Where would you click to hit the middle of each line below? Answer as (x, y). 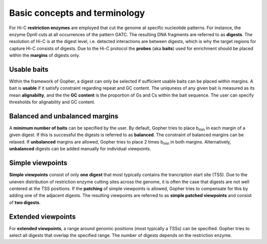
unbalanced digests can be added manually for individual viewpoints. (80, 149)
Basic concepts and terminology (77, 13)
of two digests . (25, 202)
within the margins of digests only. (44, 55)
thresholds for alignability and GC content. (52, 102)
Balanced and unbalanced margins (64, 116)
